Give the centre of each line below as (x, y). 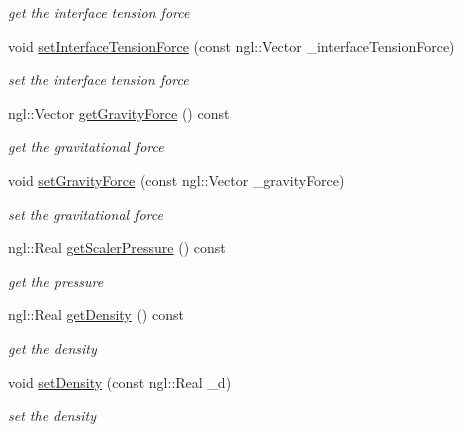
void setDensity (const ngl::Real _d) (120, 381)
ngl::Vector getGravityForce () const (119, 112)
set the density (52, 415)
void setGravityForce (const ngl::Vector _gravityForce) (176, 179)
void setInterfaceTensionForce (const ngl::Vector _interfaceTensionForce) (231, 45)
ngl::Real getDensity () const (96, 314)
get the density (52, 347)
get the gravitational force (86, 146)
